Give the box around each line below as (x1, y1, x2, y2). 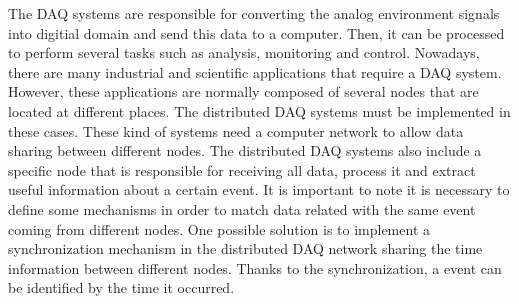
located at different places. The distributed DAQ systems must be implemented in (8, 100, 511, 121)
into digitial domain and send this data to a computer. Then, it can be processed (8, 22, 505, 43)
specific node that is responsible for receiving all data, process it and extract (8, 159, 476, 180)
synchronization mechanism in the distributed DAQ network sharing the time (8, 238, 483, 259)
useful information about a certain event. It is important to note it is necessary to (8, 179, 510, 200)
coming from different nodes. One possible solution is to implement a (8, 218, 431, 239)
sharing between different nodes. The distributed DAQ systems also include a (8, 140, 482, 161)
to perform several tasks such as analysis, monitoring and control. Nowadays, (8, 42, 480, 63)
